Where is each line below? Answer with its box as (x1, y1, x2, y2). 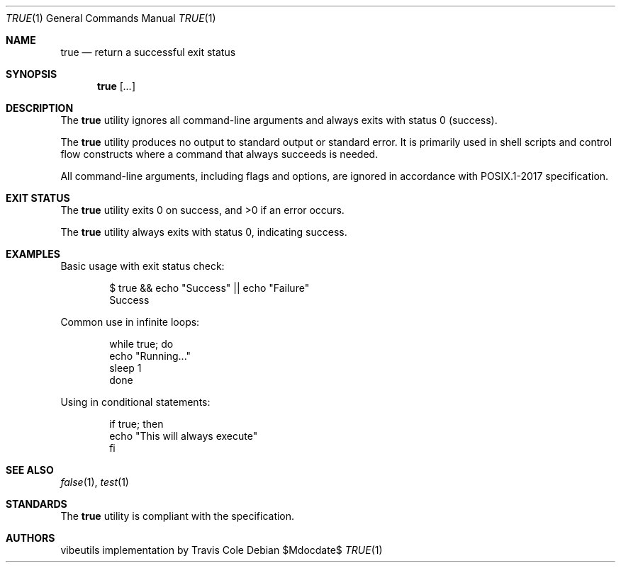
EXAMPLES (6, 248, 60, 260)
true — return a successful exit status (60, 46, 236, 58)
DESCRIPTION (6, 102, 74, 114)
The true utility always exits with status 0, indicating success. (60, 226, 347, 238)
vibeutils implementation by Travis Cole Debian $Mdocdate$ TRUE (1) (60, 544, 383, 556)
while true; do (109, 338, 174, 350)
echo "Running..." (109, 350, 191, 362)
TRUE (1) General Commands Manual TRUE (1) (6, 12, 216, 24)
